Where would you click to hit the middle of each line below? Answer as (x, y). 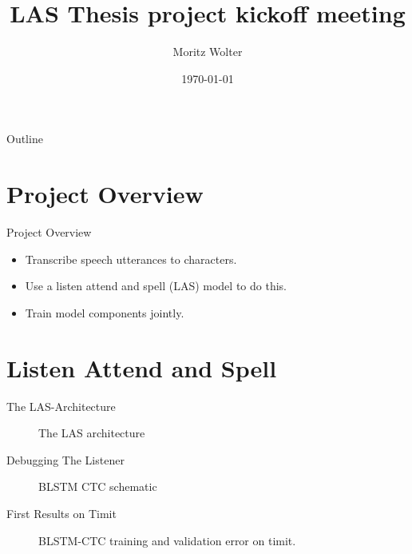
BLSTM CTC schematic (98, 486)
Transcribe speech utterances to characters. (131, 259)
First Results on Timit (61, 513)
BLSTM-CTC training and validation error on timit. (167, 540)
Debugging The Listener (65, 459)
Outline (25, 139)
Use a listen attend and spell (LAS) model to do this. (156, 286)
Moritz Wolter (208, 52)
